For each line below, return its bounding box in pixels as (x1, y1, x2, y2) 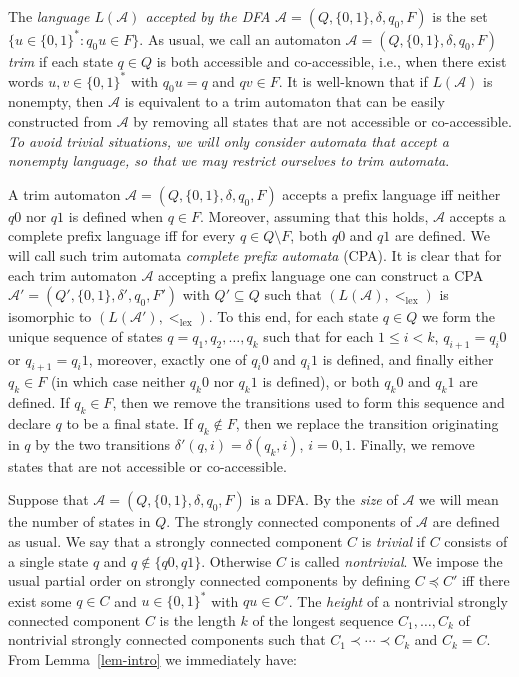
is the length (159, 609, 236, 630)
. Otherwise (201, 550, 272, 571)
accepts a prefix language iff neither (282, 183, 501, 204)
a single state (8, 550, 89, 571)
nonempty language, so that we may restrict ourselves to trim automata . (8, 150, 450, 171)
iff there (461, 570, 510, 591)
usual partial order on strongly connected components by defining (8, 570, 411, 591)
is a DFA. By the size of (250, 489, 398, 510)
